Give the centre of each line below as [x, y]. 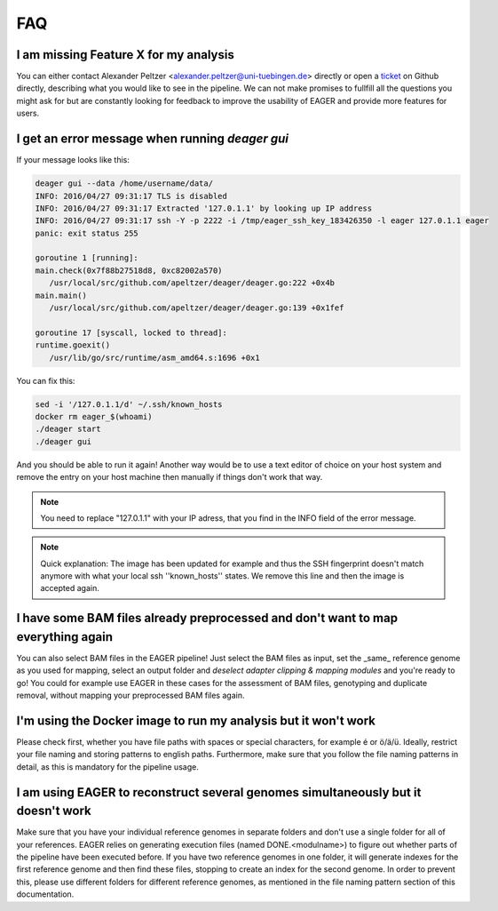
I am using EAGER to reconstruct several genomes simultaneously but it [219, 792]
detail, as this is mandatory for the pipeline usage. [107, 767]
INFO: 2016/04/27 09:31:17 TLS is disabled [131, 196]
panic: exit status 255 [87, 233]
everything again [64, 637]
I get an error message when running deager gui [152, 139]
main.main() [61, 295]
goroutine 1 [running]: [87, 258]
